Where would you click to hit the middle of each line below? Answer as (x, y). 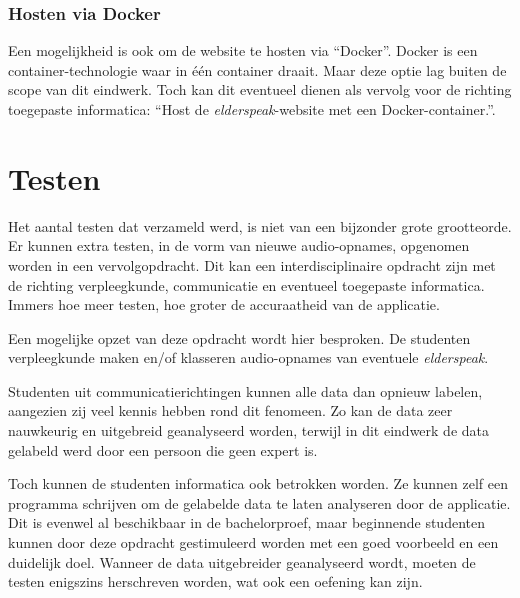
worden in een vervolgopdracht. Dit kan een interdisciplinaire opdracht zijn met (252, 264)
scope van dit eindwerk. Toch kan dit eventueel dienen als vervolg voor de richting (260, 89)
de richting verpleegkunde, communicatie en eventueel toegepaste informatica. (246, 284)
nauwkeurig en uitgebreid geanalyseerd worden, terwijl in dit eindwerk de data (249, 430)
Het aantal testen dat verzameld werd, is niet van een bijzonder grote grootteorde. (260, 225)
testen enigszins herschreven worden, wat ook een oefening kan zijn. (215, 581)
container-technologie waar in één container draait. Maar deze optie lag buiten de (257, 69)
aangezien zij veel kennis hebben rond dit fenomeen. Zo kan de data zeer (230, 410)
